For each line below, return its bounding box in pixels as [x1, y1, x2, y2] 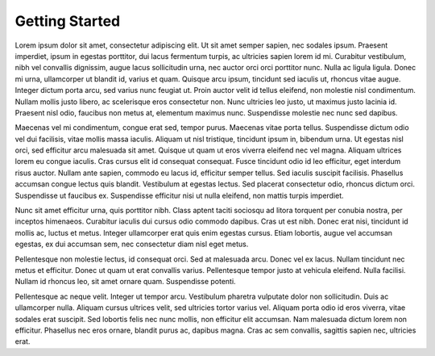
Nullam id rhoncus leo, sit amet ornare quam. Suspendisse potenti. [14, 277, 237, 287]
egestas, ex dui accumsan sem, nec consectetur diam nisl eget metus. [14, 239, 249, 249]
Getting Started [14, 12, 121, 30]
